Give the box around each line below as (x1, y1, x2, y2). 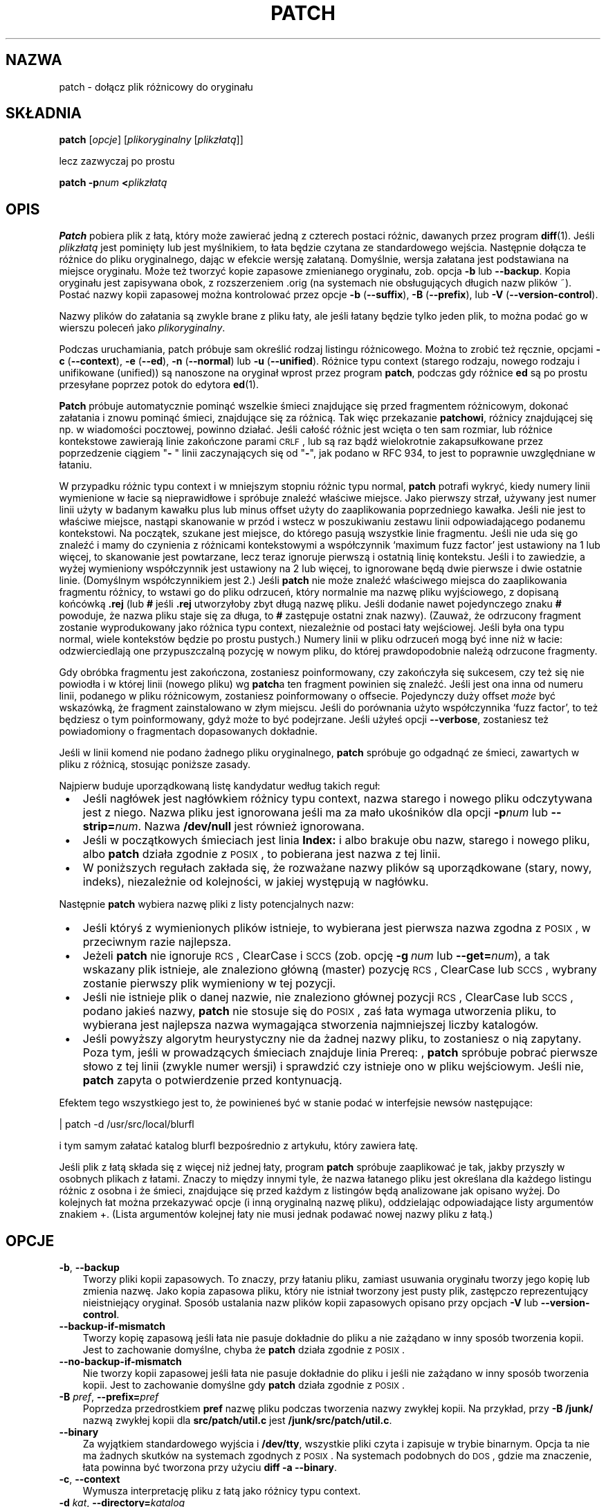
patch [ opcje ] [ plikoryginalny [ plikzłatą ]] (59, 134, 244, 146)
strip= (82, 819, 116, 834)
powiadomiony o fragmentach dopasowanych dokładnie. (59, 725, 318, 738)
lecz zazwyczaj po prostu (59, 155, 175, 167)
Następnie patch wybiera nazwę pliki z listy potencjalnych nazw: (59, 898, 354, 911)
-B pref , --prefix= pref (59, 1391, 159, 1403)
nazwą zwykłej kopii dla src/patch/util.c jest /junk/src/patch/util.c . (82, 1414, 392, 1427)
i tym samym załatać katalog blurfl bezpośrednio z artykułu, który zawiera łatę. (59, 1140, 419, 1152)
